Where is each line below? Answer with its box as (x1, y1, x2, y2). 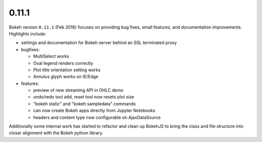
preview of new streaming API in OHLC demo (33, 87, 124, 93)
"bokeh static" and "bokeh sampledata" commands (33, 101, 136, 107)
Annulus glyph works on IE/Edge (33, 74, 98, 79)
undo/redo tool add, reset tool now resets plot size (33, 94, 134, 100)
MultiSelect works (33, 53, 69, 59)
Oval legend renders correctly (33, 60, 93, 66)
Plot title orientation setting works (33, 67, 101, 73)
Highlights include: (9, 31, 47, 36)
